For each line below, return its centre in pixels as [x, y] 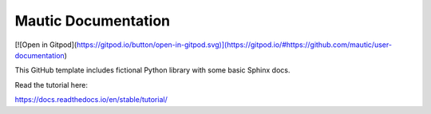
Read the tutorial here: [51, 85]
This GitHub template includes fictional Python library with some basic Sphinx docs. [152, 70]
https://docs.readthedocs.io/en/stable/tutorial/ [91, 100]
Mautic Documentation [93, 21]
